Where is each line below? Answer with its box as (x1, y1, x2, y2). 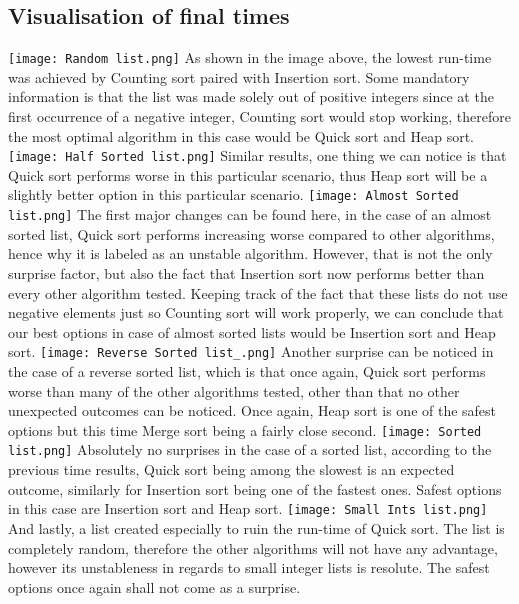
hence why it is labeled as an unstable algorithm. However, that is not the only (8, 243, 493, 264)
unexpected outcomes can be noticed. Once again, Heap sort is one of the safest (8, 400, 497, 421)
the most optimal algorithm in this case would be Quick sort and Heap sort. (8, 125, 474, 146)
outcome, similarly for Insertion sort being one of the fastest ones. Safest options (8, 478, 502, 499)
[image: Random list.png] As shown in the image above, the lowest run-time (8, 47, 492, 68)
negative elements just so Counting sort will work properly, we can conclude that (8, 302, 504, 323)
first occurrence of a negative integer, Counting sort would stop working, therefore (8, 106, 511, 127)
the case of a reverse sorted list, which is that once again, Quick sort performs (8, 361, 486, 382)
